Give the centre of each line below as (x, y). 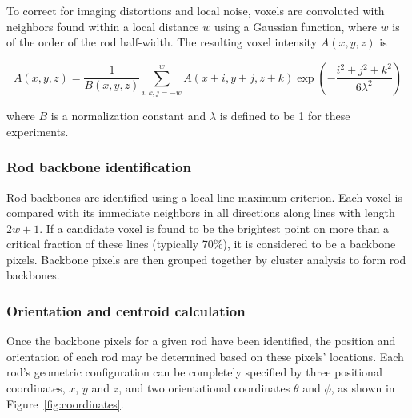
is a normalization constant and (128, 116)
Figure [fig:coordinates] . (65, 403)
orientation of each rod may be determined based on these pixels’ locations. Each (205, 356)
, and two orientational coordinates (204, 388)
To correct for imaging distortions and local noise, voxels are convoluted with (196, 10)
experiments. (38, 131)
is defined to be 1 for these (285, 116)
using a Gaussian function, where (295, 26)
